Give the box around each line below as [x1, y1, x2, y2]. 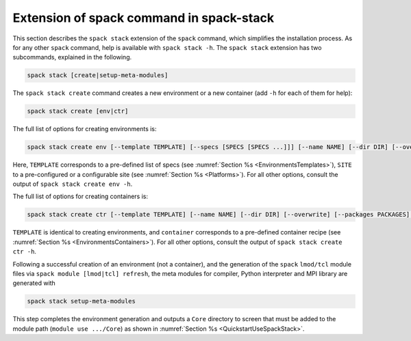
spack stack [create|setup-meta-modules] [27, 72, 169, 79]
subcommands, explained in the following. [12, 53, 132, 62]
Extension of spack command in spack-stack [12, 10, 274, 25]
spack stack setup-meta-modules [27, 297, 136, 305]
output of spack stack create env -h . [12, 180, 133, 188]
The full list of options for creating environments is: [12, 125, 157, 133]
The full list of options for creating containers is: [12, 192, 149, 201]
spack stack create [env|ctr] [27, 107, 129, 115]
